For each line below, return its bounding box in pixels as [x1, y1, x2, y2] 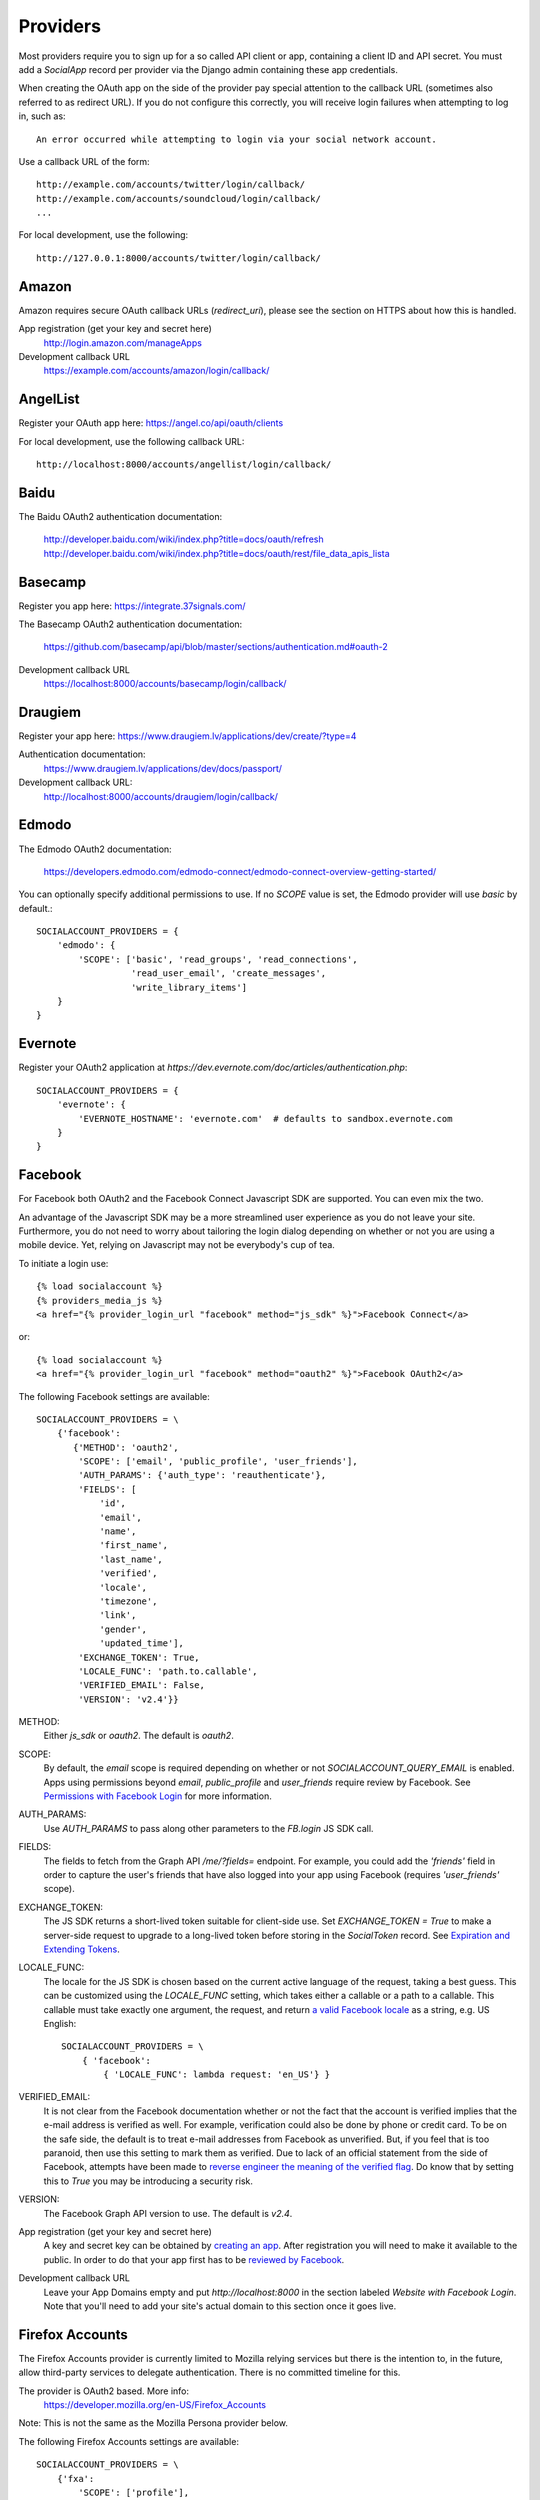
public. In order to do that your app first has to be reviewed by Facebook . [43, 2253, 345, 2265]
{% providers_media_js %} [36, 1295, 164, 1306]
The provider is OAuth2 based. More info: [18, 2385, 190, 2397]
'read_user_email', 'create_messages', [130, 968, 327, 979]
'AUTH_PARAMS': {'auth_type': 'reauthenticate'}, [78, 1470, 327, 1481]
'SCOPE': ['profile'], [78, 2486, 190, 2498]
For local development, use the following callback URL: [18, 435, 245, 447]
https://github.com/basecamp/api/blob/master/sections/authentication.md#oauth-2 [43, 641, 389, 653]
